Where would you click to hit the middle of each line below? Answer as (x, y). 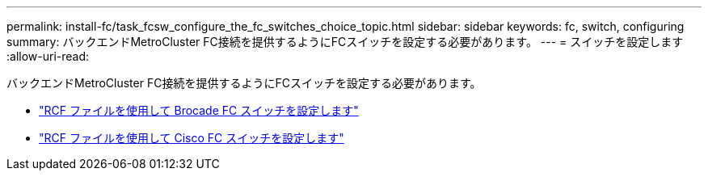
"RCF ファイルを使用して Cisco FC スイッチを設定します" (192, 138)
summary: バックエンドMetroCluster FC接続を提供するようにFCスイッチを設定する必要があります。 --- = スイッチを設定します (345, 42)
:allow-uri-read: (48, 56)
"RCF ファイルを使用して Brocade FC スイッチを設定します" (199, 110)
